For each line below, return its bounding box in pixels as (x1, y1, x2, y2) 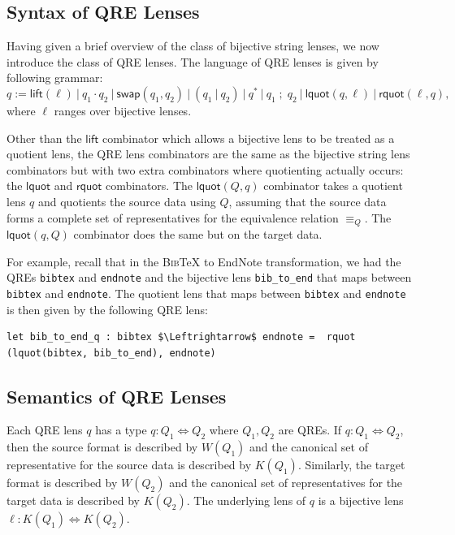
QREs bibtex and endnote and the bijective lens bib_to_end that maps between (6, 269, 412, 286)
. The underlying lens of (186, 492, 306, 509)
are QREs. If (278, 421, 342, 438)
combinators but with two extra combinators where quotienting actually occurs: (6, 161, 404, 178)
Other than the (6, 129, 82, 146)
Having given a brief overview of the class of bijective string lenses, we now (6, 37, 379, 54)
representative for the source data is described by (6, 456, 252, 473)
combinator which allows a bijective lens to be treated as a (102, 129, 395, 146)
